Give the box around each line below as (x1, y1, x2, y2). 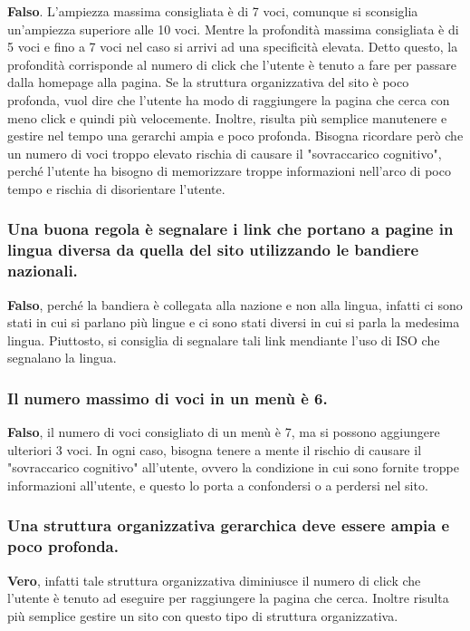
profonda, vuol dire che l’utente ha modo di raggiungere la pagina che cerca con (7, 90, 450, 109)
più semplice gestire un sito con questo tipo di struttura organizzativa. (7, 606, 398, 625)
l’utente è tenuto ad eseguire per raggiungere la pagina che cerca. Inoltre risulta (7, 588, 449, 607)
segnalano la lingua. (7, 348, 117, 367)
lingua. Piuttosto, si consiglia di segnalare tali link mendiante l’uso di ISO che (7, 330, 440, 349)
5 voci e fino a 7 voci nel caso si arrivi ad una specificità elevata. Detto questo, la (7, 37, 458, 56)
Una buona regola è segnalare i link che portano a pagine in (7, 218, 454, 240)
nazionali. (7, 259, 78, 282)
